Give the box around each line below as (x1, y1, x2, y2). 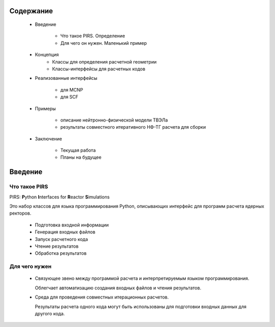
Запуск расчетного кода (35, 236, 89, 242)
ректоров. (9, 210, 32, 216)
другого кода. (35, 310, 65, 316)
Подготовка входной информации (35, 222, 109, 228)
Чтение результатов (35, 243, 79, 249)
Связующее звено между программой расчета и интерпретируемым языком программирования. (35, 275, 250, 282)
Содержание (9, 7, 53, 15)
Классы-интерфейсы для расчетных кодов (52, 66, 146, 72)
